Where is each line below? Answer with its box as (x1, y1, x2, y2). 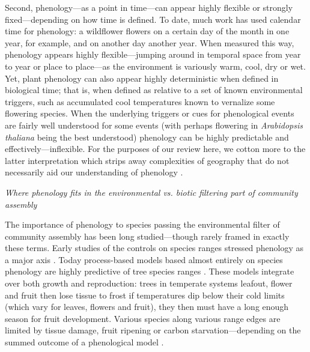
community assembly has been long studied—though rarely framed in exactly (5, 229, 290, 242)
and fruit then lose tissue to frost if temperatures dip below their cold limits (5, 288, 285, 301)
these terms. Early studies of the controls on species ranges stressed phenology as (5, 241, 304, 254)
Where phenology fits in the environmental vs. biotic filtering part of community (5, 186, 298, 198)
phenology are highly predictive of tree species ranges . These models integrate (5, 265, 294, 278)
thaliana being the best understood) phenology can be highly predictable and (5, 130, 289, 143)
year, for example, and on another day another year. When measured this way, (5, 36, 294, 49)
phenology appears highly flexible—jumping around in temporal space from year (5, 48, 301, 61)
